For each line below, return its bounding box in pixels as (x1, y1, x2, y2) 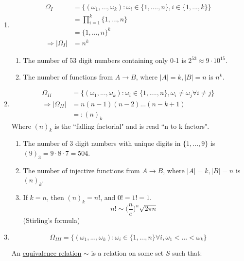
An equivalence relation (11, 247, 82, 258)
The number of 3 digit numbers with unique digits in (23, 138, 181, 148)
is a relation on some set (91, 247, 164, 258)
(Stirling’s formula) (23, 215, 80, 225)
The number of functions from (23, 71, 113, 81)
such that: (172, 247, 202, 258)
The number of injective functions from (23, 165, 140, 175)
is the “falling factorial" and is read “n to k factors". (54, 120, 209, 131)
